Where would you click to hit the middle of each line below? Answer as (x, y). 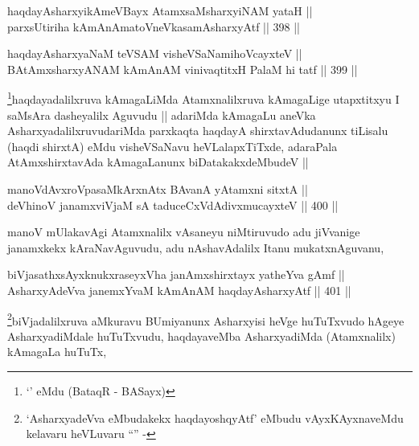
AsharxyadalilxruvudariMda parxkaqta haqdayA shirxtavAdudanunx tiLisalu (198, 131)
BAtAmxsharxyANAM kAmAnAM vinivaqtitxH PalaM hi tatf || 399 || (183, 69)
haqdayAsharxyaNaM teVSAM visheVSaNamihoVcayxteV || (155, 53)
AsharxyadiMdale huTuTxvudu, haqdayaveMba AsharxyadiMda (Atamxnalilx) (201, 336)
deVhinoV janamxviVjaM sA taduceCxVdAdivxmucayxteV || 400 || (173, 205)
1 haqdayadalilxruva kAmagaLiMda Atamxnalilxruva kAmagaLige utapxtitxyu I (203, 98)
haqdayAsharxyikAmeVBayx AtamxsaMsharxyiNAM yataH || (160, 10)
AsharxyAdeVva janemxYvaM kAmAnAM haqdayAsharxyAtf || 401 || (179, 290)
